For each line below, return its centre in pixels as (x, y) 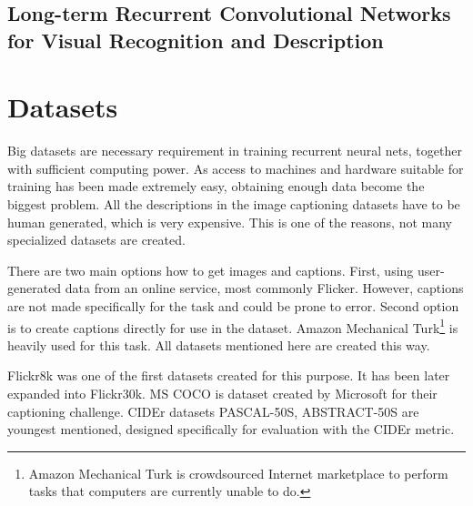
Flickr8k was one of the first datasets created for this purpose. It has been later (229, 375)
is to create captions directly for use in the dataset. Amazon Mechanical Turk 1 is (233, 326)
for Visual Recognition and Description (196, 40)
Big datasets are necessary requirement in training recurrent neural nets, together (235, 151)
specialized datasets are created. (96, 240)
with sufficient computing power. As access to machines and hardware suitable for (236, 168)
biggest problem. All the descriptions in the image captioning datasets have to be (234, 204)
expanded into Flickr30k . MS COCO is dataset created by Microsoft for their (222, 394)
